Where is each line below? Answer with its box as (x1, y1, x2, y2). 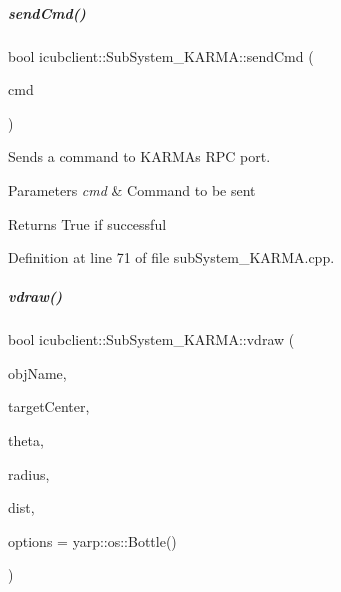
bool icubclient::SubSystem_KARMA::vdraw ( (8, 329, 295, 350)
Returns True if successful (8, 213, 167, 234)
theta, (8, 430, 44, 451)
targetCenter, (8, 396, 90, 417)
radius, (8, 463, 50, 484)
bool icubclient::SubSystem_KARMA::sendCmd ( (8, 45, 314, 66)
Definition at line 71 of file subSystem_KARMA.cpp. (8, 247, 335, 268)
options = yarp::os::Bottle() (8, 530, 177, 551)
